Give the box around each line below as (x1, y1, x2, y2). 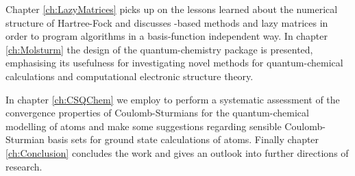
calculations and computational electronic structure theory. (5, 68, 254, 83)
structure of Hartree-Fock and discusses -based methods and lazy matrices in (5, 15, 328, 29)
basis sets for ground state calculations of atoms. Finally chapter (47, 132, 319, 147)
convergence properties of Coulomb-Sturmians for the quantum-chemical (5, 105, 309, 120)
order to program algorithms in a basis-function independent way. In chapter (5, 29, 328, 43)
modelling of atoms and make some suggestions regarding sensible (5, 118, 282, 133)
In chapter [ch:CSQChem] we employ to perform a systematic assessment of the (5, 92, 340, 106)
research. (5, 159, 42, 173)
